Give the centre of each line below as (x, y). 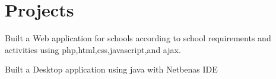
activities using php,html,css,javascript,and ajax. (93, 49)
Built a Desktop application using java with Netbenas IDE (111, 69)
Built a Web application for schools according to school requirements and (138, 38)
